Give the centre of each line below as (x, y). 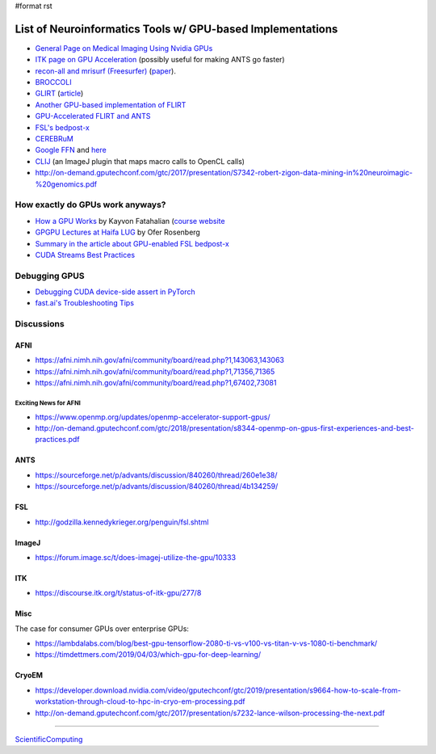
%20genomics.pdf (66, 184)
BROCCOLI (53, 82)
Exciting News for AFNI (48, 403)
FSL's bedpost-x (63, 127)
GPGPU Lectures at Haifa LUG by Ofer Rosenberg (118, 232)
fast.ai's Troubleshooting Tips (85, 303)
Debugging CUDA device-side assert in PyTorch (115, 292)
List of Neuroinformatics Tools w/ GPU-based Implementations (176, 29)
